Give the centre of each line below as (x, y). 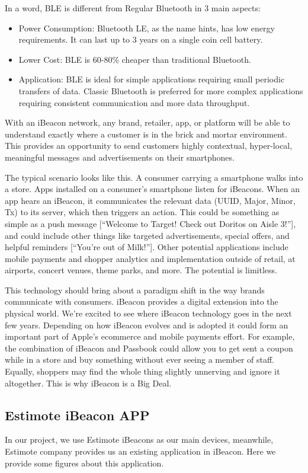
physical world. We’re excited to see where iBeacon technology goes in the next (148, 313)
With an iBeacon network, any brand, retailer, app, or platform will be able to (147, 122)
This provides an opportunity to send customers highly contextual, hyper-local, (149, 146)
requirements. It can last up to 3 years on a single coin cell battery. (141, 39)
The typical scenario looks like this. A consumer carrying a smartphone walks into (154, 177)
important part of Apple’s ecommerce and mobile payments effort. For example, (150, 336)
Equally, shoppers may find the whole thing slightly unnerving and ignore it (142, 371)
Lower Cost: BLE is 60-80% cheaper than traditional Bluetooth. (135, 59)
